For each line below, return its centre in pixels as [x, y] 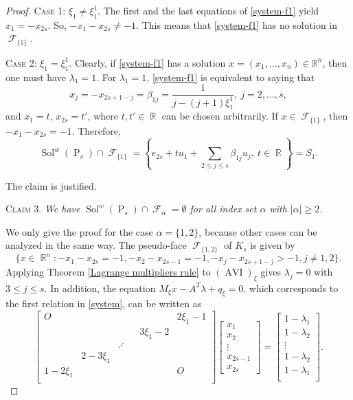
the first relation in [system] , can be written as [104, 303]
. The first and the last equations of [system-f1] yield [208, 10]
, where [103, 116]
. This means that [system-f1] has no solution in [237, 24]
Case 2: [21, 62]
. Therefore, [96, 130]
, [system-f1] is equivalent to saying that [231, 77]
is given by [273, 245]
